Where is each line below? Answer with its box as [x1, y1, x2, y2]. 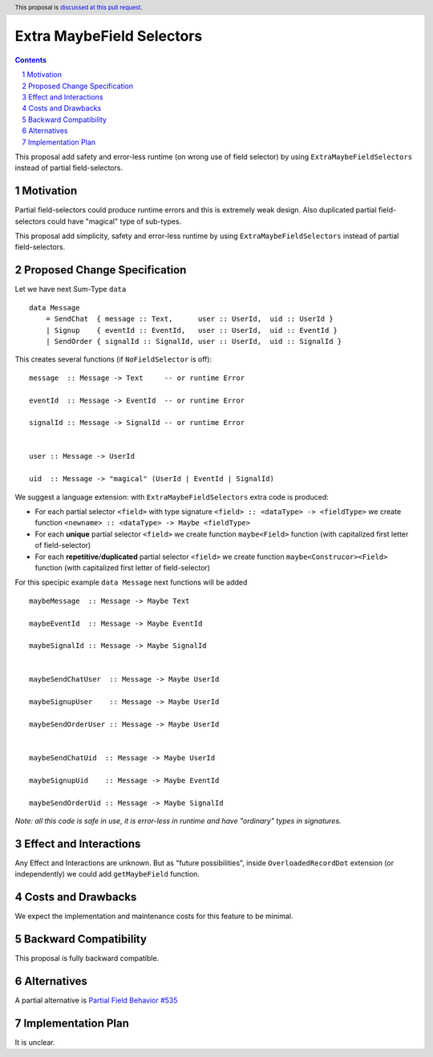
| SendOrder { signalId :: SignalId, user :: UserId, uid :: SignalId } [45, 337, 342, 346]
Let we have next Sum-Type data [14, 285, 127, 294]
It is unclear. [14, 1038, 55, 1047]
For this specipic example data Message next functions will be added [14, 577, 248, 587]
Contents [14, 55, 47, 64]
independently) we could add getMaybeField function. [14, 869, 200, 879]
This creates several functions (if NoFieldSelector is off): [14, 354, 212, 364]
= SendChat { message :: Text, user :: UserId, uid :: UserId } [45, 314, 334, 324]
